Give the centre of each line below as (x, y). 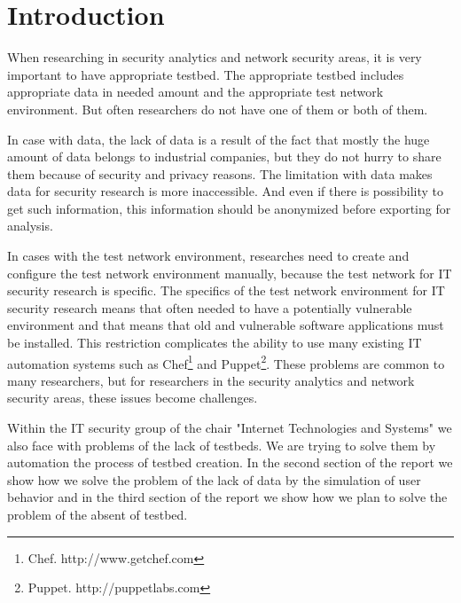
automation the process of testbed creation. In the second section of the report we (230, 462)
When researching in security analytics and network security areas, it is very (215, 57)
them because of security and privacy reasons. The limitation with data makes (220, 173)
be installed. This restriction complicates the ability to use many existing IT (215, 343)
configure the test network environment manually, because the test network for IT (230, 273)
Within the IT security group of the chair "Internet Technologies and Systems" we (230, 428)
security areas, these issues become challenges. (133, 398)
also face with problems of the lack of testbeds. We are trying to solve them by (222, 445)
